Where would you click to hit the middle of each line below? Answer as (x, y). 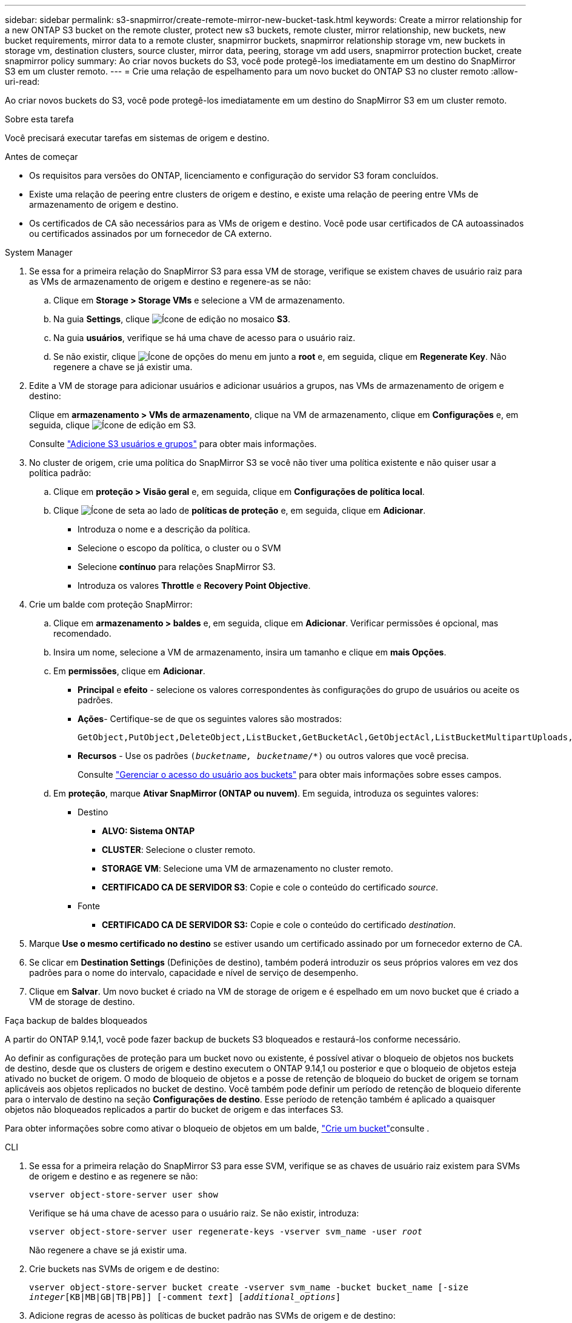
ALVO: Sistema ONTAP (148, 831)
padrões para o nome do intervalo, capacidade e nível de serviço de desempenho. (194, 973)
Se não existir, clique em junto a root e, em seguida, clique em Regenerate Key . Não (280, 356)
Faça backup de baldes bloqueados (76, 1020)
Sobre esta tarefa (39, 119)
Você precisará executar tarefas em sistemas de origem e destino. (137, 138)
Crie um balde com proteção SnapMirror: (111, 604)
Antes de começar (42, 157)
